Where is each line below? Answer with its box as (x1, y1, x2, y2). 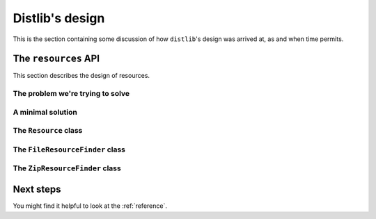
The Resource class (13, 126, 83, 136)
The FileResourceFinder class (13, 145, 125, 154)
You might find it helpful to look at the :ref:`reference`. (13, 202, 167, 210)
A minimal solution (13, 107, 78, 117)
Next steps (13, 184, 61, 195)
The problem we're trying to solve (13, 89, 130, 99)
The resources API (13, 53, 100, 65)
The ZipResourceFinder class (13, 163, 121, 173)
